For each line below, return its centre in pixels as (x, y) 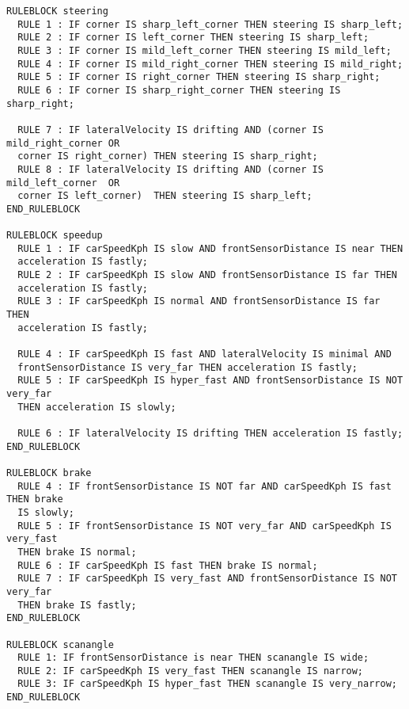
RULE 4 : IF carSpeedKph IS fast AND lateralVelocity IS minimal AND (204, 354)
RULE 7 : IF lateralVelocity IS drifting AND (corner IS (170, 130)
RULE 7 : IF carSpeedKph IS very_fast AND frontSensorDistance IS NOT (207, 579)
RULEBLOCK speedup (55, 236)
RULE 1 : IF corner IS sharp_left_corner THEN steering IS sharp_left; (210, 24)
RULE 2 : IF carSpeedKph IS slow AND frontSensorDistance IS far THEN (207, 275)
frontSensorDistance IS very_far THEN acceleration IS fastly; (187, 367)
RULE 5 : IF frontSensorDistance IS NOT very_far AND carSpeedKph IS (204, 526)
